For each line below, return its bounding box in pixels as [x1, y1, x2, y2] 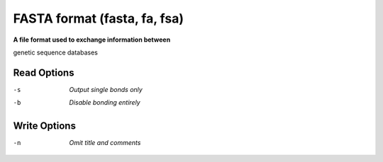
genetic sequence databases [13, 48, 99, 57]
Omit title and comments [69, 139, 141, 147]
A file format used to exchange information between [13, 35, 171, 44]
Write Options [13, 120, 76, 132]
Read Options [13, 66, 74, 79]
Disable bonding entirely [69, 98, 141, 107]
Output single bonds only [69, 85, 143, 93]
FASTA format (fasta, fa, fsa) [13, 11, 184, 26]
